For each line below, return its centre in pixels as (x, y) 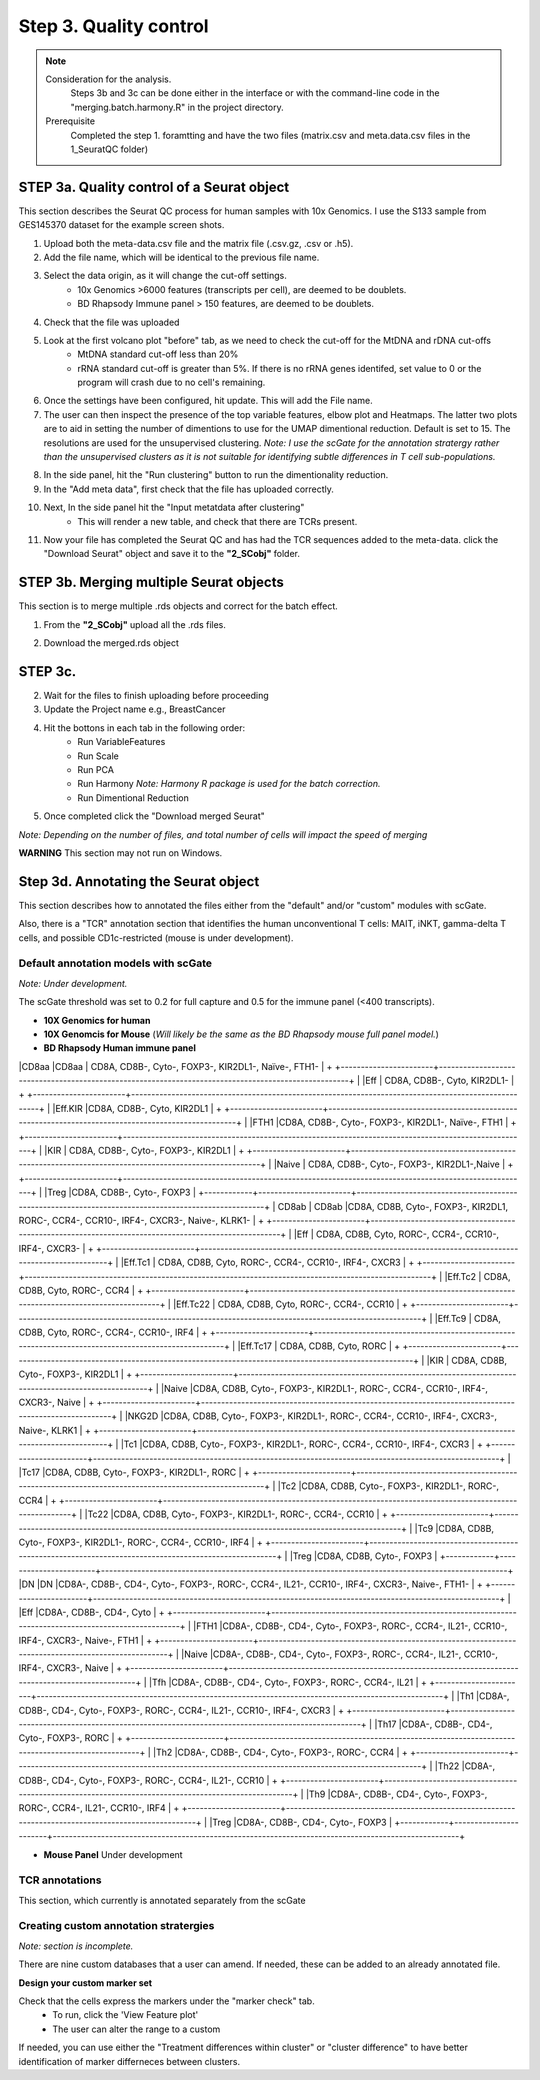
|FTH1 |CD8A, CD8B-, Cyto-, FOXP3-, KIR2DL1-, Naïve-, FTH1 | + (383, 1122)
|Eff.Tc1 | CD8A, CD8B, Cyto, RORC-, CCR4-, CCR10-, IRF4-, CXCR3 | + (267, 1262)
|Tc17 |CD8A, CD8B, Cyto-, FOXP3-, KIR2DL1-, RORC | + (134, 1472)
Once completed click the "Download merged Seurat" (154, 816)
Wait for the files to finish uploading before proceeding (156, 695)
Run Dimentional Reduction (133, 797)
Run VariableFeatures (121, 742)
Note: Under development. (73, 983)
